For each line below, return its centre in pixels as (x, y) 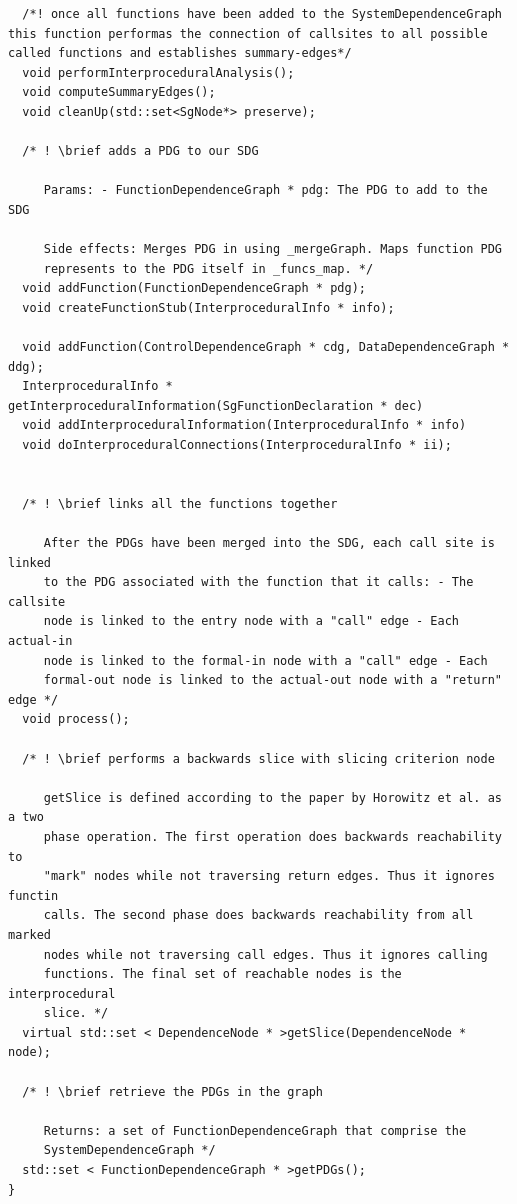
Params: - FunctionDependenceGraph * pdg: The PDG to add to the (265, 190)
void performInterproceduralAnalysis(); (158, 72)
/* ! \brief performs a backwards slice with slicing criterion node (258, 758)
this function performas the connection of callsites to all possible (248, 33)
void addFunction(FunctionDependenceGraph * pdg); (194, 288)
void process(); (76, 719)
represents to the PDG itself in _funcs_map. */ (208, 268)
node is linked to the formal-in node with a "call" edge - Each (265, 660)
